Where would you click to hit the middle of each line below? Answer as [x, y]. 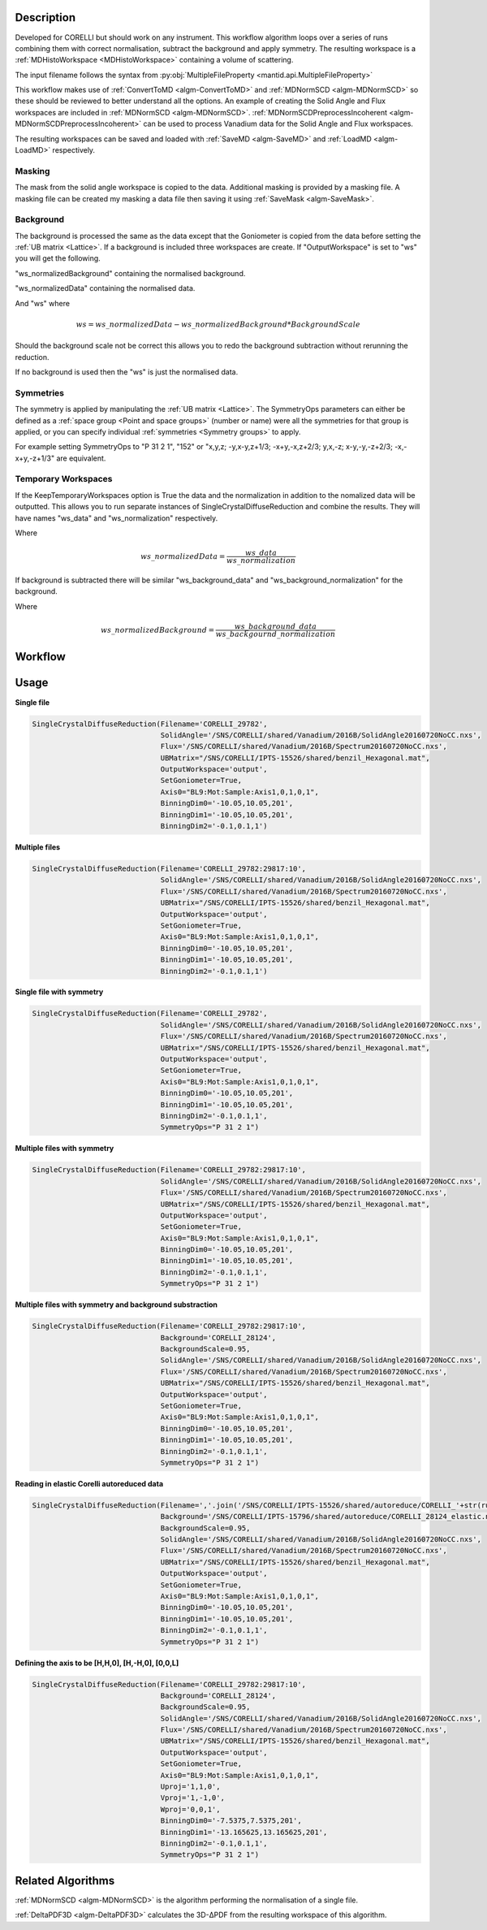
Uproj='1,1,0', [190, 1787]
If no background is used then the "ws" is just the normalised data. [127, 372]
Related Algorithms [65, 1880]
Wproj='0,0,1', [190, 1809]
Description [45, 17]
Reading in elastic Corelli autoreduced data [89, 1483]
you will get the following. [58, 258]
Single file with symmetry [59, 992]
